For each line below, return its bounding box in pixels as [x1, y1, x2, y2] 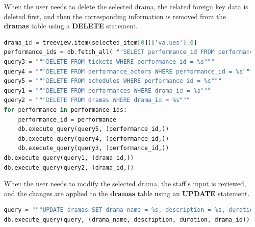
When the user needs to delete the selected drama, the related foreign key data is [4, 1, 248, 11]
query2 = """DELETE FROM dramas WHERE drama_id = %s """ [4, 97, 190, 104]
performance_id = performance [18, 116, 117, 123]
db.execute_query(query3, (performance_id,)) [18, 145, 169, 152]
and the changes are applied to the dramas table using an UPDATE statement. [4, 188, 250, 198]
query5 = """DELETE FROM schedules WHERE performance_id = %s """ [4, 77, 222, 85]
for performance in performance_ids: [4, 106, 127, 113]
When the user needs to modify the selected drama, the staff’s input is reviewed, [4, 178, 246, 189]
